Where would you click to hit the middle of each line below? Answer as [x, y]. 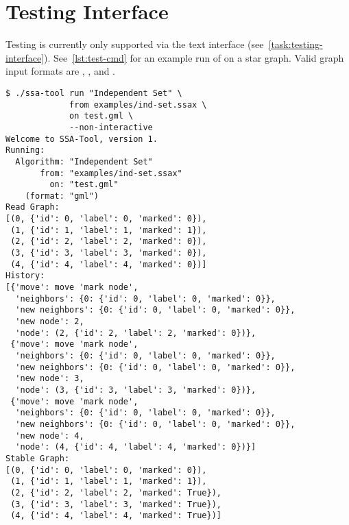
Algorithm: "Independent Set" [84, 161]
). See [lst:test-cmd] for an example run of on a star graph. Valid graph [194, 57]
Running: [25, 150]
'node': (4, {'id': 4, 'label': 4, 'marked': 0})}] [136, 447]
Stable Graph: [38, 458]
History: [25, 276]
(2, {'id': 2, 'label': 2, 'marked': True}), [116, 492]
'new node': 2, [50, 322]
